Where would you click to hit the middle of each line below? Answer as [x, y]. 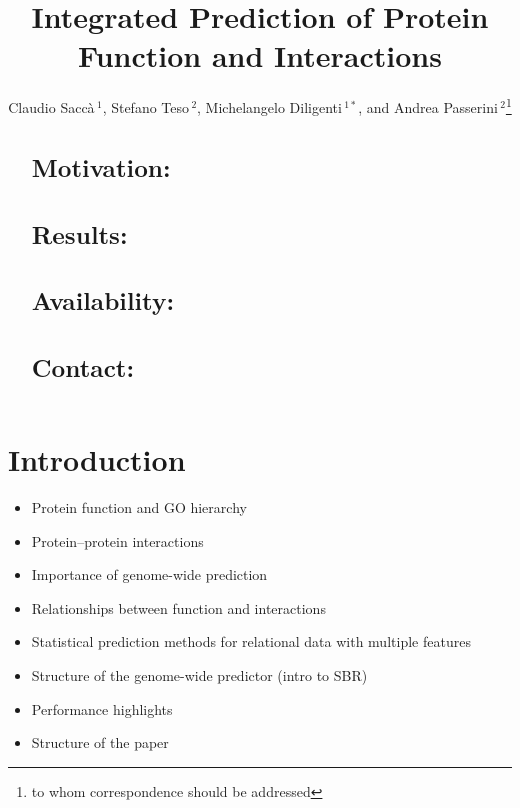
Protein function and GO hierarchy [139, 507]
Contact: [83, 366]
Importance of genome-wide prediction [149, 574]
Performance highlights [102, 708]
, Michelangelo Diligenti [269, 106]
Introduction [97, 459]
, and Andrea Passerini [428, 106]
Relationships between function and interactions [178, 607]
